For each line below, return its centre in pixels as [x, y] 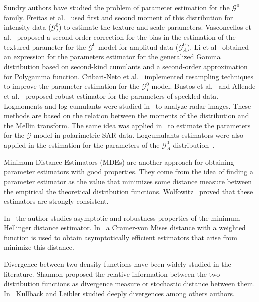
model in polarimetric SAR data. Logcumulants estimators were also [138, 135]
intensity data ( [28, 27]
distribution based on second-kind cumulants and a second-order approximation [126, 66]
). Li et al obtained [218, 47]
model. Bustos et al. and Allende [203, 86]
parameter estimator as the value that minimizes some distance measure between [128, 181]
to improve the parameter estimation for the [72, 86]
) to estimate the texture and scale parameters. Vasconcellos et [155, 27]
